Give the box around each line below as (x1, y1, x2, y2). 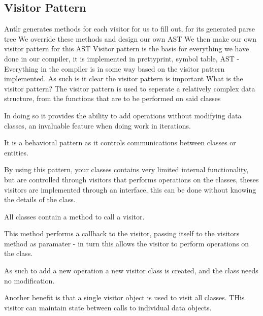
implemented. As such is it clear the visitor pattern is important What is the (4, 73, 243, 84)
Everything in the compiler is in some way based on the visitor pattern (4, 63, 225, 74)
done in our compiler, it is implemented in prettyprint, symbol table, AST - (4, 53, 240, 64)
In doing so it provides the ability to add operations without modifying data (4, 110, 242, 120)
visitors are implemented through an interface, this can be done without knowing (4, 184, 256, 195)
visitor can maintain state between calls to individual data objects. (4, 302, 212, 312)
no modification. (4, 275, 55, 286)
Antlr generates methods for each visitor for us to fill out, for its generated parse (4, 23, 255, 34)
